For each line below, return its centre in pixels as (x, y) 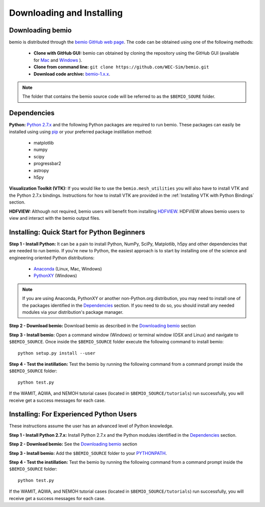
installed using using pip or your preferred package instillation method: (80, 132)
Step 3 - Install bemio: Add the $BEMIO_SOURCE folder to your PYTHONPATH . (88, 453)
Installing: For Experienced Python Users (73, 414)
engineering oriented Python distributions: (52, 258)
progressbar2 (47, 164)
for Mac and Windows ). (58, 60)
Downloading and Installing (66, 13)
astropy (41, 170)
